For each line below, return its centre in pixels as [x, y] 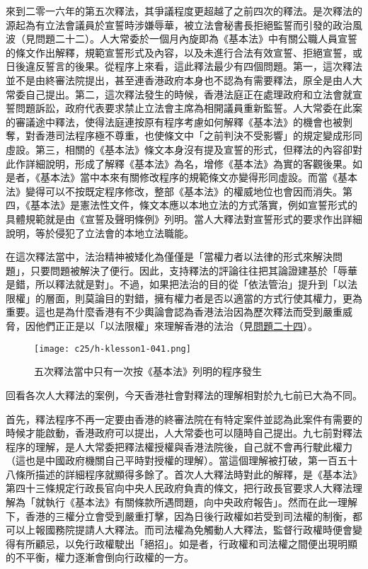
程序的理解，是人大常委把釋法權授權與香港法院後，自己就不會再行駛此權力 [179, 446]
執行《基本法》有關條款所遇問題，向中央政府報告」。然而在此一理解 [201, 502]
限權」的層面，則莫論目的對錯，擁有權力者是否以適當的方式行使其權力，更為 [184, 298]
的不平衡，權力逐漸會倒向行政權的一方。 [100, 557]
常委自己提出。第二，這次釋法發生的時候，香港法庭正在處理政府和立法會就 [179, 94]
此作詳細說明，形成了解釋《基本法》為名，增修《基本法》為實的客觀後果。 [179, 163]
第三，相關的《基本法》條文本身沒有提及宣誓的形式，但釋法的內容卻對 [199, 149]
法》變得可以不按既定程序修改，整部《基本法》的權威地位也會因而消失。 [174, 191]
